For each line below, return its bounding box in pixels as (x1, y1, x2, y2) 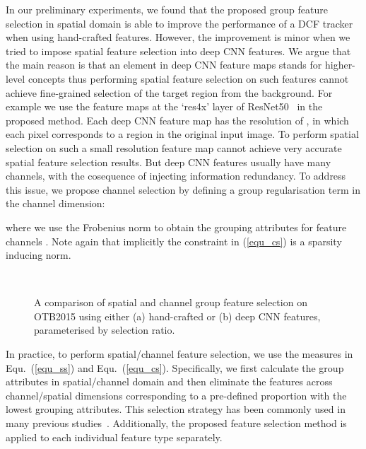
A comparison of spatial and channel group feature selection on (34, 295, 307, 310)
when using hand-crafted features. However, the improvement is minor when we (6, 30, 350, 45)
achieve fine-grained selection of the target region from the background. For (6, 85, 333, 100)
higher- (324, 57, 355, 72)
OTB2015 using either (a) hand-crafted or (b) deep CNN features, (34, 308, 321, 323)
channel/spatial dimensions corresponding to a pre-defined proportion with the (6, 387, 347, 402)
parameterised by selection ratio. (34, 322, 175, 337)
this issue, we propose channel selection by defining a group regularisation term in (6, 182, 360, 197)
